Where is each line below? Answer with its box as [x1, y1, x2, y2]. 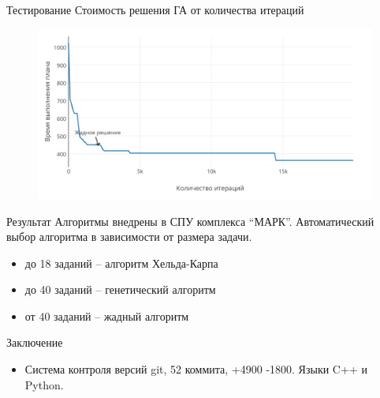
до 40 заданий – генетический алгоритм [24, 281, 216, 298]
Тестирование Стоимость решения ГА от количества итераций [6, 2, 304, 17]
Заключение [6, 334, 63, 351]
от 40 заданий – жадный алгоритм [24, 307, 189, 324]
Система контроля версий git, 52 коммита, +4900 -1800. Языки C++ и [24, 361, 367, 377]
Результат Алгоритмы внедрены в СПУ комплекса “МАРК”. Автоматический [6, 212, 374, 229]
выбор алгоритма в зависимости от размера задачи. [6, 228, 252, 245]
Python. [24, 376, 64, 392]
